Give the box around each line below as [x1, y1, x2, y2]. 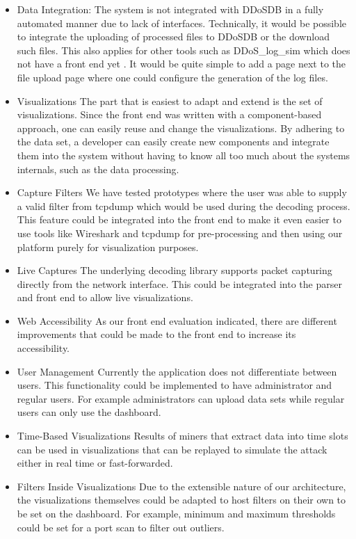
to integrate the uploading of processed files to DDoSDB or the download [17, 29, 330, 44]
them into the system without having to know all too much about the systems [17, 147, 350, 162]
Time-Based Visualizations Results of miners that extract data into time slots [17, 428, 348, 443]
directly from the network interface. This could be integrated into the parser [17, 276, 342, 291]
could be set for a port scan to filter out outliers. [17, 520, 225, 534]
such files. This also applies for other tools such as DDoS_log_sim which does [17, 42, 350, 57]
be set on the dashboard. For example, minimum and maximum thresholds [17, 506, 336, 520]
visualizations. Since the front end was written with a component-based [17, 107, 322, 122]
